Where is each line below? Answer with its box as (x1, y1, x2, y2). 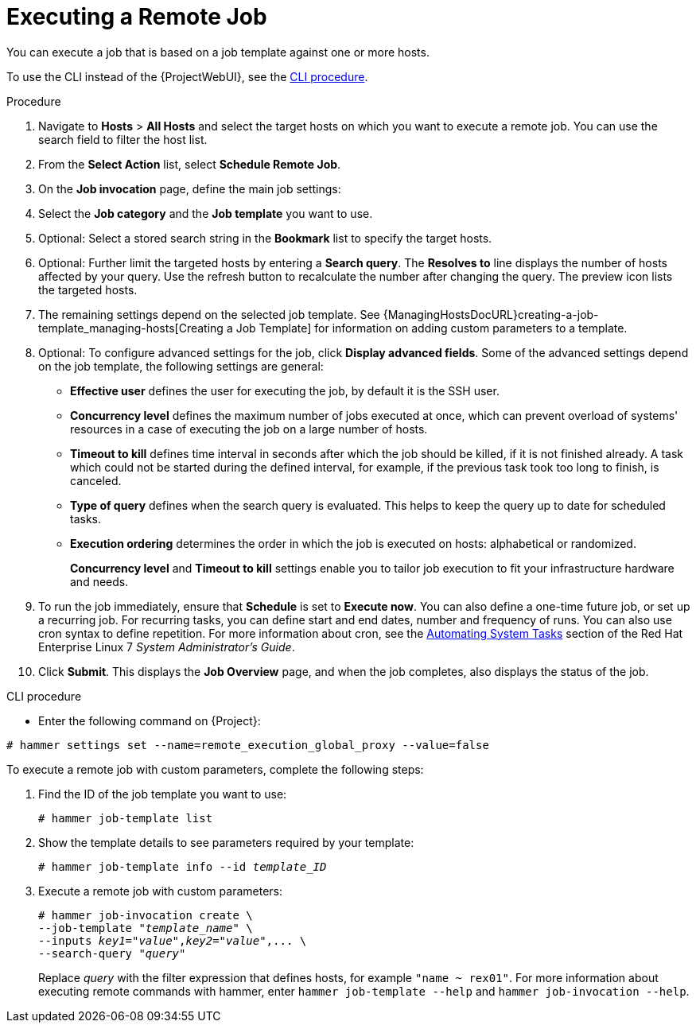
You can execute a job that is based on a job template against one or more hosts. (6, 45, 430, 59)
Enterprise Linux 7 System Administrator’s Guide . (38, 639, 295, 654)
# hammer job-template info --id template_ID (38, 860, 327, 873)
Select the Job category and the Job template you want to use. (38, 206, 373, 220)
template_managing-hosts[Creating (38, 320, 224, 335)
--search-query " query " (38, 946, 186, 960)
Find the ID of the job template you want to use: (38, 786, 287, 801)
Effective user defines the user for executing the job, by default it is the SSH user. (70, 383, 500, 398)
